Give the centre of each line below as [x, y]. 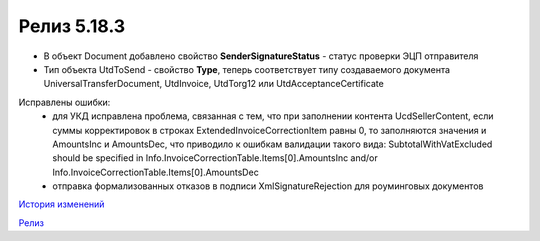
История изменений [61, 204]
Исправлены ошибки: [64, 102]
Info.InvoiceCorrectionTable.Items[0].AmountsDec [155, 172]
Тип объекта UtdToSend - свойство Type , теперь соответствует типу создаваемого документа [246, 69]
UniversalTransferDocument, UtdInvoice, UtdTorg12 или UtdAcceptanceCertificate [213, 84]
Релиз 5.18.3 [72, 26]
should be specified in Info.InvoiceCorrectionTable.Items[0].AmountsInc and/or [215, 158]
